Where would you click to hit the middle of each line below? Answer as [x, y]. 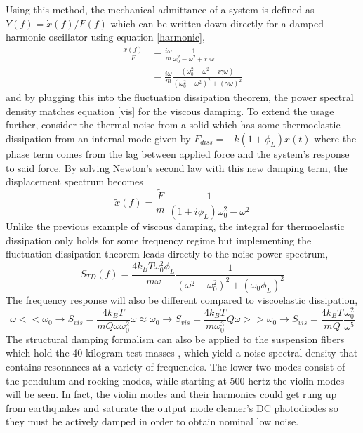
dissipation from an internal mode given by [98, 138]
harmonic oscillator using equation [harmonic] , [105, 37]
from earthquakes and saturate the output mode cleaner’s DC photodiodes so [172, 407]
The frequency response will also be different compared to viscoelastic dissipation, [182, 299]
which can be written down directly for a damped [217, 23]
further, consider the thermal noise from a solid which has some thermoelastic [173, 125]
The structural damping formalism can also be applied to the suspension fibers [175, 339]
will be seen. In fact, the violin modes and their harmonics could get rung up [171, 394]
